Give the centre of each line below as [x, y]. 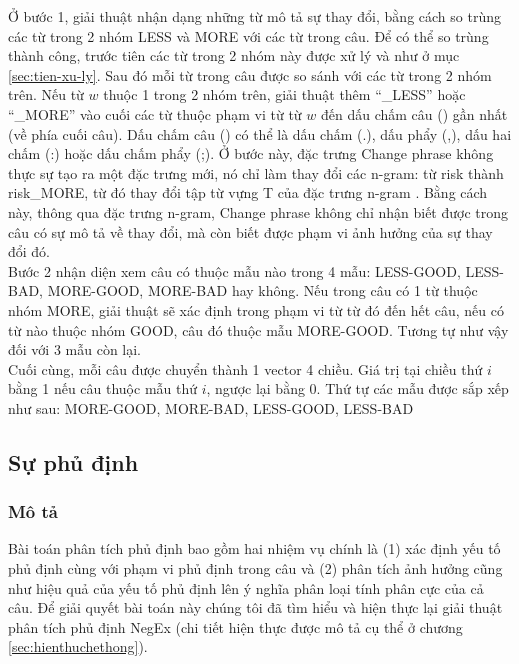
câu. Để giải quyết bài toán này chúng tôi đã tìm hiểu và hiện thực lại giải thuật [255, 607]
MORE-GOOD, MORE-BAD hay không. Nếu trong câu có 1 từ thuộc [262, 290]
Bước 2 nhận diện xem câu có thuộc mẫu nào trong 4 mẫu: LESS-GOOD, [234, 270]
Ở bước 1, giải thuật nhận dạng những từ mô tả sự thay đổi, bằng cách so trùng [254, 16]
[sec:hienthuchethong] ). [78, 646]
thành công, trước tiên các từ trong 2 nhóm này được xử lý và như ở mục [234, 55]
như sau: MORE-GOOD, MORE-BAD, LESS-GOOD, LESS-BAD [211, 407]
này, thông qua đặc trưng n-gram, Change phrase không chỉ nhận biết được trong [258, 211]
